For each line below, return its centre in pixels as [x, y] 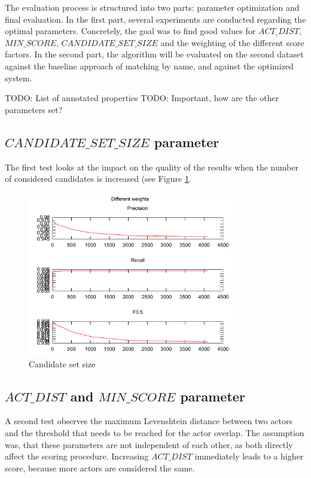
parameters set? [34, 109]
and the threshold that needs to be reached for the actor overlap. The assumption [155, 433]
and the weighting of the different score [232, 42]
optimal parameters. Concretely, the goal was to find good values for [130, 31]
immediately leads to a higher [249, 456]
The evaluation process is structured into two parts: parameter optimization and [152, 7]
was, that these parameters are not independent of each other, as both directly [149, 444]
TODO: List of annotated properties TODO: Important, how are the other [142, 98]
